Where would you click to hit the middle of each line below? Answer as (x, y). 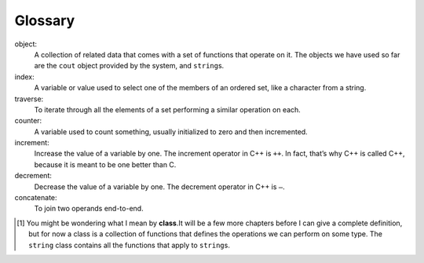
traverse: (29, 99)
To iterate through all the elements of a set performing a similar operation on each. (168, 109)
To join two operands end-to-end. (89, 209)
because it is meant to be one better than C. (105, 164)
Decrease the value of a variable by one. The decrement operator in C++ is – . (160, 186)
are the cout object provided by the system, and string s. (129, 66)
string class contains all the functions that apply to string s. (130, 245)
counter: (28, 121)
